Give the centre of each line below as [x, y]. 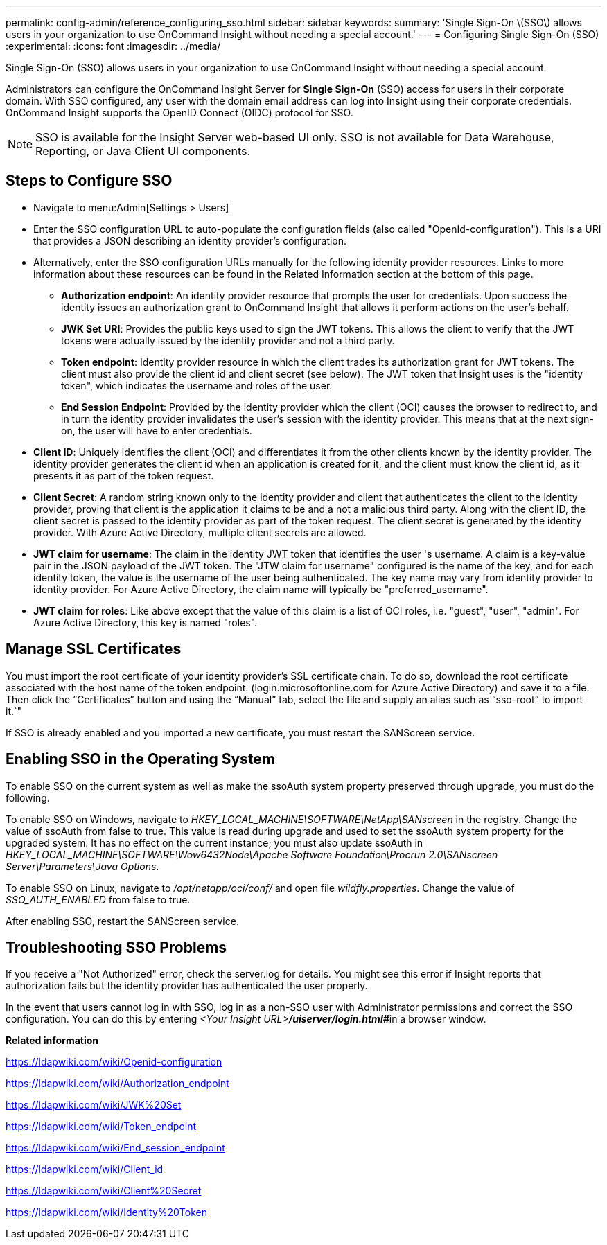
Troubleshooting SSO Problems [116, 947]
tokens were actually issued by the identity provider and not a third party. [228, 340]
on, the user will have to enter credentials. [157, 430]
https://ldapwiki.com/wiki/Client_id [85, 1169]
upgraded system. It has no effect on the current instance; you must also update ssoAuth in [214, 842]
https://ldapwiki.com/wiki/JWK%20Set [94, 1105]
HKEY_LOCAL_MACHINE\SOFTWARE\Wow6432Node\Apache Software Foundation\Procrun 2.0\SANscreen [252, 854]
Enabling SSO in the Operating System [141, 759]
